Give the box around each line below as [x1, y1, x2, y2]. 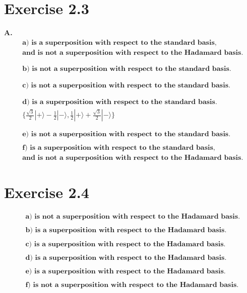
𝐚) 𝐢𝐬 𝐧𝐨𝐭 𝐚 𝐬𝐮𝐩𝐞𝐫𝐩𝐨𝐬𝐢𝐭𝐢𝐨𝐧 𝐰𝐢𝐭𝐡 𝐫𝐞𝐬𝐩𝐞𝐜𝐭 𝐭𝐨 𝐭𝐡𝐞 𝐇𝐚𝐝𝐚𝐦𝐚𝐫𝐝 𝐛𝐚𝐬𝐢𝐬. [25, 213, 240, 221]
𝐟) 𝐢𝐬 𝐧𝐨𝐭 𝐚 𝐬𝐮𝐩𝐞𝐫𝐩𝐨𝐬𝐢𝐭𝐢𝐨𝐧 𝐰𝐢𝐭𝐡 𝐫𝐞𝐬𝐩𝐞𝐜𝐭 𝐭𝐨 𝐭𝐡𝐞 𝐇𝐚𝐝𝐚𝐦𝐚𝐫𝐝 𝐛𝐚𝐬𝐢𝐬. [25, 281, 239, 288]
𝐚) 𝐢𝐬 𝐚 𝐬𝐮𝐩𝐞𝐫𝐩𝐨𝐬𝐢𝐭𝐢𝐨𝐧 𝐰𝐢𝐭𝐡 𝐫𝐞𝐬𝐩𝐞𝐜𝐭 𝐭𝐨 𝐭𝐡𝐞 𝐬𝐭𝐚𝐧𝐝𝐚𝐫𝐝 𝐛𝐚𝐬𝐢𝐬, [22, 39, 217, 46]
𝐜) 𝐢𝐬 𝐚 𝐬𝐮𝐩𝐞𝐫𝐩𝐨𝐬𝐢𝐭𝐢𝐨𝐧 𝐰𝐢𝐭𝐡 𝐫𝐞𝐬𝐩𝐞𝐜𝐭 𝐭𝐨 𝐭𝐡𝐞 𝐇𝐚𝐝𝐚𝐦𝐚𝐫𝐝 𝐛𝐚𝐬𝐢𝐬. [25, 240, 226, 248]
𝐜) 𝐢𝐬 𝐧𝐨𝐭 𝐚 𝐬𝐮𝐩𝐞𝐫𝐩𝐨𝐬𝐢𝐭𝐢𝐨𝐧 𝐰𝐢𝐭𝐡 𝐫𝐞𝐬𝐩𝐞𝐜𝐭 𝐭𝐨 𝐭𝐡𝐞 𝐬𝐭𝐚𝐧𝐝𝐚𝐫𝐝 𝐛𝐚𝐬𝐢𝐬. [22, 81, 230, 89]
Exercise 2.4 [4, 182, 89, 203]
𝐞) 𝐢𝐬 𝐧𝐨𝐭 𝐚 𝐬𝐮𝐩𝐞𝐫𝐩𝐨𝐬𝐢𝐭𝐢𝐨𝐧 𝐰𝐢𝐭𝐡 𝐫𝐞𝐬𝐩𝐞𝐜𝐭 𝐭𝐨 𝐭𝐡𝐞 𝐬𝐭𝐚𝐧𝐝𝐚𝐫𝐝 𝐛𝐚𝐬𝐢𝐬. [22, 131, 231, 138]
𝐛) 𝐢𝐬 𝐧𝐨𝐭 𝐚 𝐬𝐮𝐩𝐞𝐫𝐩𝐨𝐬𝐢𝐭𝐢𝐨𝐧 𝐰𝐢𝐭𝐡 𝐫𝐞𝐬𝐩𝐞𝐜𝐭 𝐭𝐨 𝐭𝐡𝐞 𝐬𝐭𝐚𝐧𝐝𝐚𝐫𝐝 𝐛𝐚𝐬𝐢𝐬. [22, 65, 231, 72]
